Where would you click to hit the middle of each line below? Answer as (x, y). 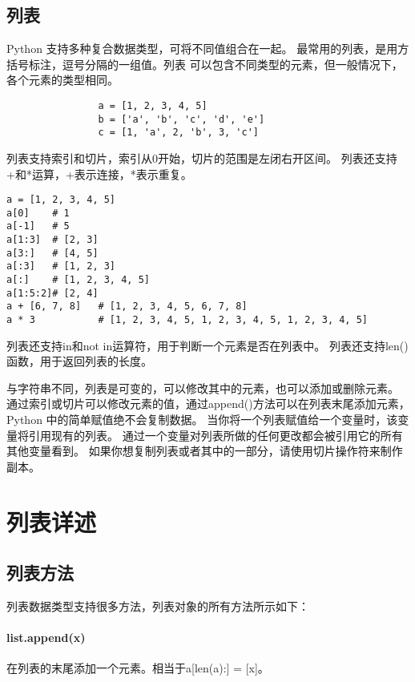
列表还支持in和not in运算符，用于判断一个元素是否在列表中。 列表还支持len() (207, 345)
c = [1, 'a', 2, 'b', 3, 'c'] (178, 133)
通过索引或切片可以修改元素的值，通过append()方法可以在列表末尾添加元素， (208, 404)
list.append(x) (46, 638)
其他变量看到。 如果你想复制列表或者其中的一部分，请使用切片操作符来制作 (205, 451)
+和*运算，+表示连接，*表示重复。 (99, 174)
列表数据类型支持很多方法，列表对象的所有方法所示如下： (158, 606)
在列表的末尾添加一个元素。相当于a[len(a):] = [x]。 (138, 668)
